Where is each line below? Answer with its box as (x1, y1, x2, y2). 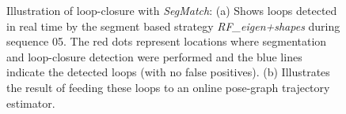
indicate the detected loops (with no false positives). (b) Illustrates (6, 64, 330, 80)
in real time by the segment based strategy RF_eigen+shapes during (6, 17, 340, 34)
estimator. (6, 94, 55, 111)
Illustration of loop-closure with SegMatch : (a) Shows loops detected (6, 2, 337, 18)
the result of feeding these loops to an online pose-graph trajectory (6, 79, 330, 95)
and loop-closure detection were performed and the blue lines (6, 48, 302, 64)
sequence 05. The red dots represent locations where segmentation (6, 33, 327, 50)
